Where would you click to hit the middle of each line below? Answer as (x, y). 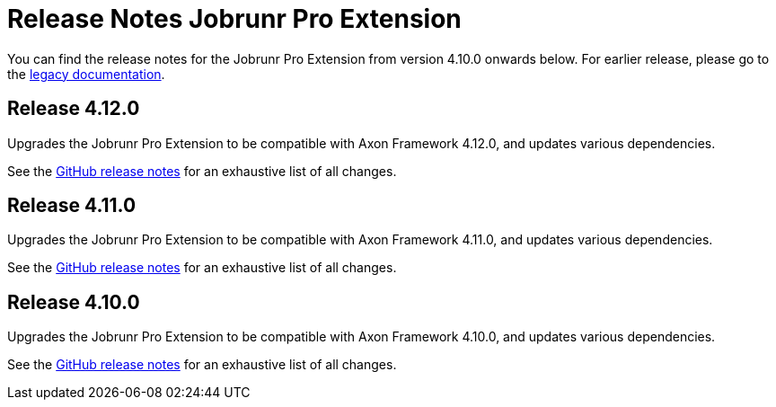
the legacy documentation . (86, 74)
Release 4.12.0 (74, 109)
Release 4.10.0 (74, 302)
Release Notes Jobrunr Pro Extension (234, 19)
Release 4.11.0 (72, 206)
